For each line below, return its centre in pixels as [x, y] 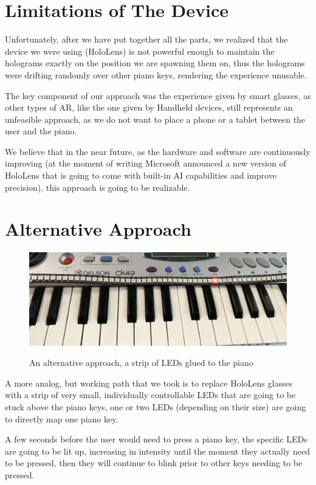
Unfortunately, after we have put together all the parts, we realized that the [146, 39]
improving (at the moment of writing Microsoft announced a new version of [146, 163]
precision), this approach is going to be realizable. [98, 187]
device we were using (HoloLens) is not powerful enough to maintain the [140, 51]
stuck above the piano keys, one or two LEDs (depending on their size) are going [156, 406]
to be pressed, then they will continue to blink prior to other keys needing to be [154, 463]
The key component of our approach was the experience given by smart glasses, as [158, 95]
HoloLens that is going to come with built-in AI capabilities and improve [141, 175]
